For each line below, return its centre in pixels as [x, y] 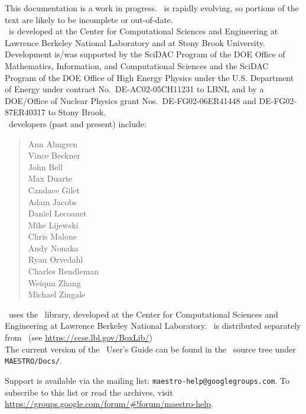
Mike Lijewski [53, 224]
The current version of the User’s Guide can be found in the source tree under [150, 349]
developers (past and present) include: [77, 123]
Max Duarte [50, 178]
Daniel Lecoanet [57, 213]
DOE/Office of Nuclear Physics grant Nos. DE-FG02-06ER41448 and [131, 100]
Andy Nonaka [53, 248]
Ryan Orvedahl [56, 259]
